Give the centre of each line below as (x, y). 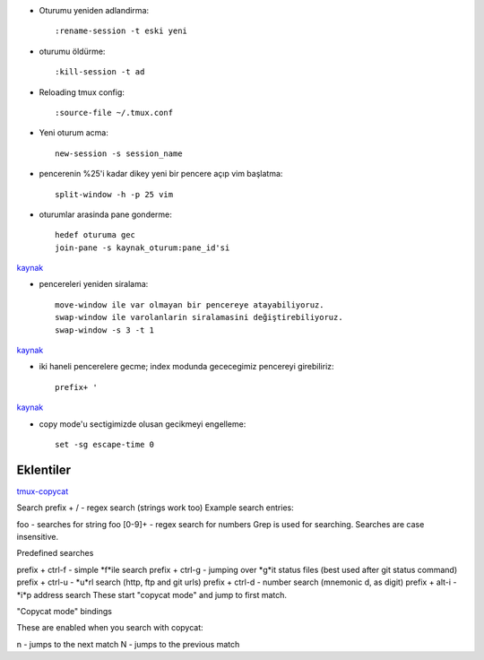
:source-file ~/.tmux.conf (114, 113)
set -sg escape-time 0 (105, 444)
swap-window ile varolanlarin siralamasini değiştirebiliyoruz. (199, 317)
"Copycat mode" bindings (64, 612)
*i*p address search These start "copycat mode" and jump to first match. (151, 595)
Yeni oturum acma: (74, 133)
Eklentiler (44, 469)
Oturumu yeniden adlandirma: (94, 10)
